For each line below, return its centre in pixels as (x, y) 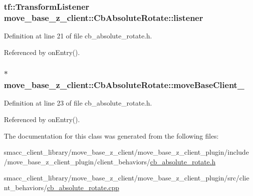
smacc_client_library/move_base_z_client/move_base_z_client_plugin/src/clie (127, 178)
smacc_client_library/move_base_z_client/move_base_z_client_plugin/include (126, 152)
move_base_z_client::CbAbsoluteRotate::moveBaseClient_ (124, 85)
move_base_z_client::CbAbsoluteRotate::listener (104, 17)
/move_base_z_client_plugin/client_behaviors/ (77, 161)
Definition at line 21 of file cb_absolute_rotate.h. (78, 36)
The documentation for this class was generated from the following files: (111, 135)
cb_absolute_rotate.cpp (83, 187)
